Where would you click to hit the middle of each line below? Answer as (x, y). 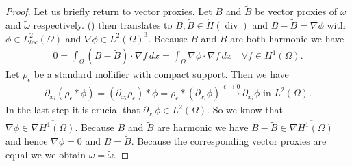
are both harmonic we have (287, 38)
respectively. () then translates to (103, 25)
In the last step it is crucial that (73, 110)
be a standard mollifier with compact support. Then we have (161, 74)
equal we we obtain (46, 154)
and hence (27, 141)
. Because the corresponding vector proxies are (229, 141)
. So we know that (245, 110)
